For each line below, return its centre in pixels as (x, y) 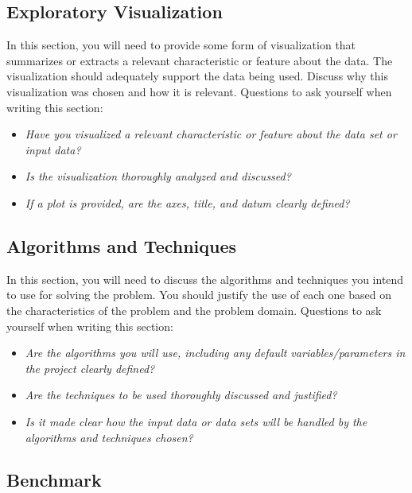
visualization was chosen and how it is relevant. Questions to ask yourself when (199, 91)
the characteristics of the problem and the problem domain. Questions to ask (194, 310)
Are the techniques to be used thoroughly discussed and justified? (181, 395)
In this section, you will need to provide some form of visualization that (181, 45)
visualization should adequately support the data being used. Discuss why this (198, 76)
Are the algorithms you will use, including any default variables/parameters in (215, 353)
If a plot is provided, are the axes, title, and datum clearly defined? (187, 202)
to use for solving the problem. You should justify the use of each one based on (199, 295)
